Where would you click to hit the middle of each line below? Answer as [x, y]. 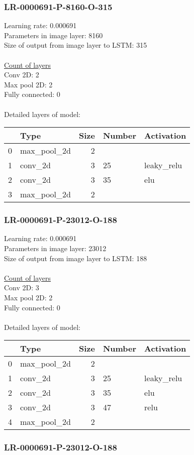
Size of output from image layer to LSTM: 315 [76, 45]
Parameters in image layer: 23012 [55, 248]
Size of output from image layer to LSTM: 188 [76, 258]
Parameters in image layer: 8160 [54, 35]
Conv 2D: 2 [22, 75]
